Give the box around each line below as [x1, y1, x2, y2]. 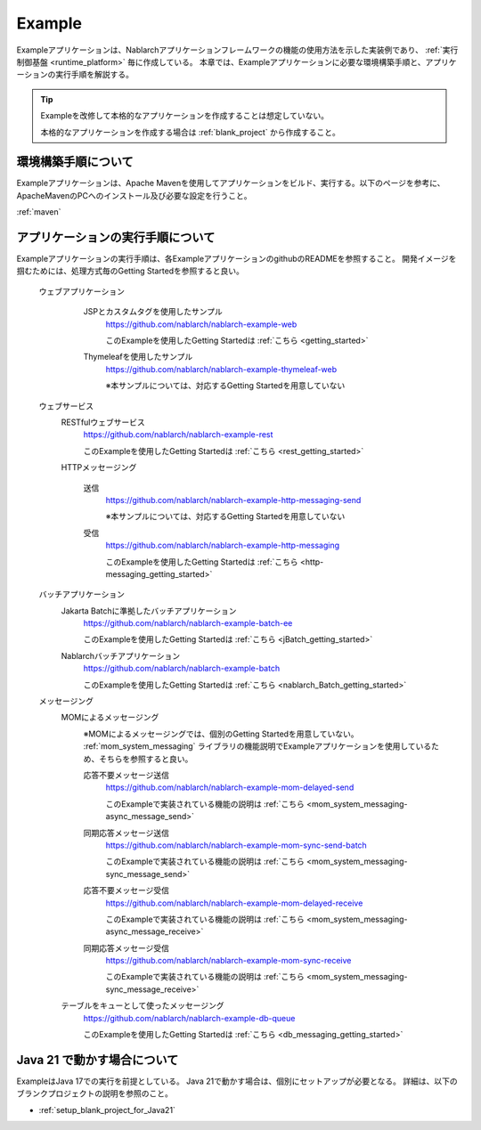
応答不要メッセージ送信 [83, 769, 169, 780]
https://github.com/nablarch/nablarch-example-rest [83, 429, 273, 440]
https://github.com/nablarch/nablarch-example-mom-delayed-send [105, 782, 355, 793]
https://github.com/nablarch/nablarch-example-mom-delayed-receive [105, 898, 363, 908]
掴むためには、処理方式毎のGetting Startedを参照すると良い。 [16, 265, 245, 276]
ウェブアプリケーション [38, 286, 125, 297]
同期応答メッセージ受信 [83, 942, 169, 953]
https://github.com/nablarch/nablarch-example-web [105, 319, 298, 329]
